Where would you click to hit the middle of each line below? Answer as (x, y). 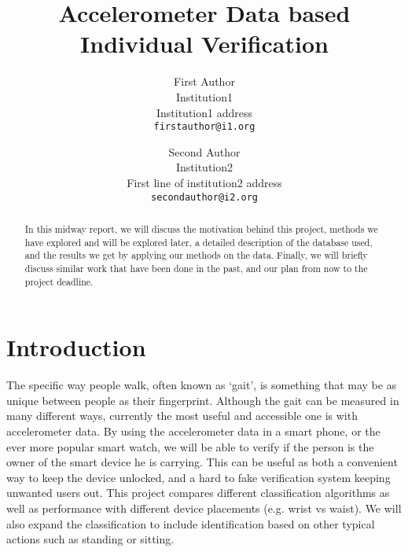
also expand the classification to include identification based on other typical (191, 523)
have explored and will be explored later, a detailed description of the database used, (198, 242)
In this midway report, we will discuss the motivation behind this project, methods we (201, 228)
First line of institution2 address (204, 182)
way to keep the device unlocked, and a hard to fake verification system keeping (198, 477)
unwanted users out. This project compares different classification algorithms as (198, 493)
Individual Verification (204, 44)
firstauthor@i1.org (204, 127)
